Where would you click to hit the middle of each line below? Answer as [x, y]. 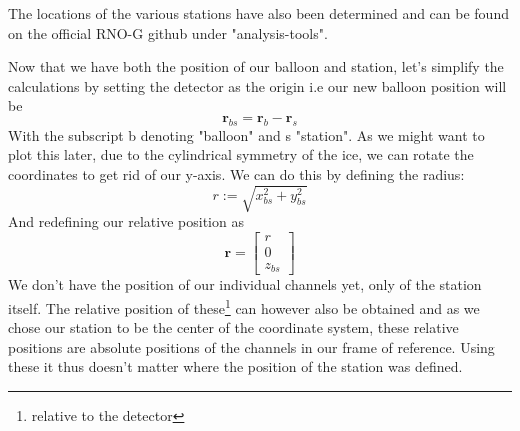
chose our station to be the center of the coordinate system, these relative [233, 327]
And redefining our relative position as [126, 221]
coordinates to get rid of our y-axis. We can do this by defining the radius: [236, 173]
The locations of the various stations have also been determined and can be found [258, 13]
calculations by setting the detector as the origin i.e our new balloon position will [257, 85]
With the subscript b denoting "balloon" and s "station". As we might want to [246, 134]
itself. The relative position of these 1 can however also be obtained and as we [244, 306]
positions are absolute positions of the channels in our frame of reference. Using [251, 346]
